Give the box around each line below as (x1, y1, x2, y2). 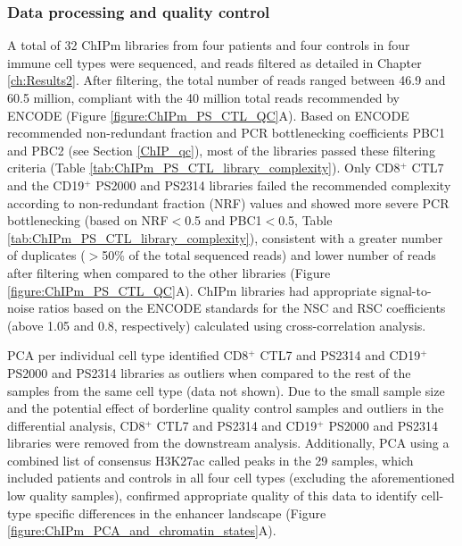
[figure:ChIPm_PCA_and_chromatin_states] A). (7, 521, 276, 540)
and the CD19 (7, 175, 85, 194)
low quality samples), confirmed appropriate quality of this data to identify (7, 486, 417, 505)
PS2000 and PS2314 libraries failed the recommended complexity (95, 175, 451, 194)
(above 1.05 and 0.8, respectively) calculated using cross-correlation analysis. (7, 315, 426, 334)
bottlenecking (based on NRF (7, 211, 169, 230)
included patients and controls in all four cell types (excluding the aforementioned (7, 468, 455, 487)
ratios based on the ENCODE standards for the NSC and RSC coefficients (38, 298, 446, 317)
